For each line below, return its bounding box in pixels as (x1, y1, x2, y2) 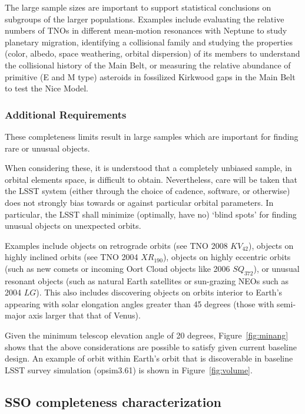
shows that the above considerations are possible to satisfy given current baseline (5, 340, 297, 353)
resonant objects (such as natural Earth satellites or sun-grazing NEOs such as (5, 274, 289, 287)
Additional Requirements (5, 107, 127, 121)
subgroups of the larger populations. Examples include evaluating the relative (5, 12, 284, 25)
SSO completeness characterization (5, 392, 221, 410)
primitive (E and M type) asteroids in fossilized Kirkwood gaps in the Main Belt (5, 70, 296, 83)
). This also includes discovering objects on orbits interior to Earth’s (36, 286, 283, 298)
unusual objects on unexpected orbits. (5, 219, 141, 232)
